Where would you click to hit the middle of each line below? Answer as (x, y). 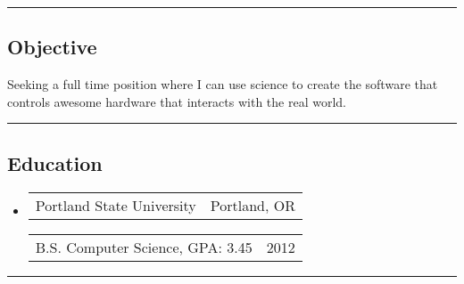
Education (55, 162)
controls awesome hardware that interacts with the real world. (177, 101)
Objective (52, 47)
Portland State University (116, 205)
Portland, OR (253, 205)
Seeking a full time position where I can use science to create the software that (223, 84)
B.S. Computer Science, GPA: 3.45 (144, 247)
